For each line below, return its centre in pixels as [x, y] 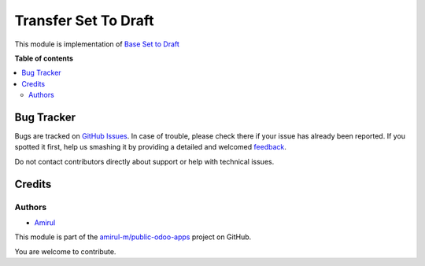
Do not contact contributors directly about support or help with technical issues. [144, 161]
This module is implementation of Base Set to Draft [97, 44]
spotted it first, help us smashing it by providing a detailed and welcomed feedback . [151, 147]
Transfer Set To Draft [84, 20]
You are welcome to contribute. [65, 251]
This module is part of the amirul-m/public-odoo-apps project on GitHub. [133, 237]
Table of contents [44, 58]
